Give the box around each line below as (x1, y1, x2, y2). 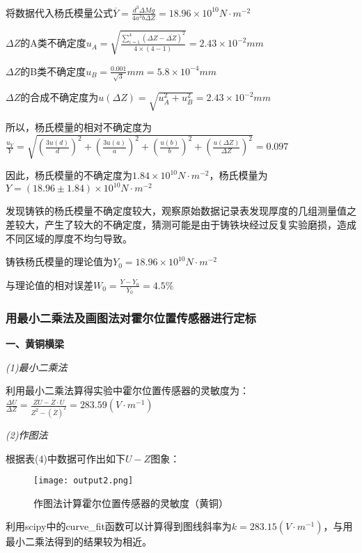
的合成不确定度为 (20, 90, 99, 104)
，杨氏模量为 (209, 168, 268, 182)
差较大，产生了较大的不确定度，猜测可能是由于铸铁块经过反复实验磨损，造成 (6, 217, 356, 232)
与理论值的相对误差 (6, 277, 93, 292)
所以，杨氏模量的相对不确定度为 (6, 120, 152, 134)
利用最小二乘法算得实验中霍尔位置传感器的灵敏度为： (6, 383, 249, 398)
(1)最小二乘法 (6, 359, 68, 374)
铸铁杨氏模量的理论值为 (6, 254, 113, 269)
